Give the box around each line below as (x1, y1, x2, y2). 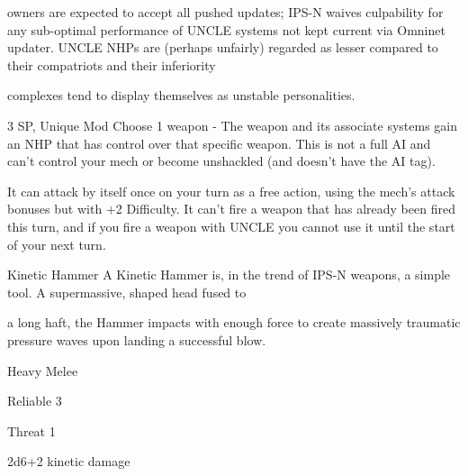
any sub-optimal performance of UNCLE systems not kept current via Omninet (7, 20, 445, 39)
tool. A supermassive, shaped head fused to (7, 282, 247, 301)
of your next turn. (7, 234, 106, 253)
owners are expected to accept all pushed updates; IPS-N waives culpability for (7, 3, 444, 21)
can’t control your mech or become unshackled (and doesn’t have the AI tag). (7, 151, 436, 170)
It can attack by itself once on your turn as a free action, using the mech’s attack (7, 181, 455, 200)
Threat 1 (7, 421, 56, 440)
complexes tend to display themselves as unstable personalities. (7, 86, 355, 105)
